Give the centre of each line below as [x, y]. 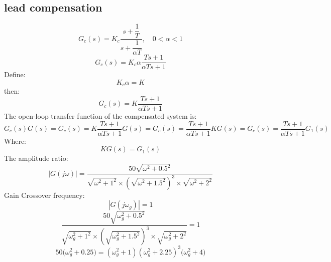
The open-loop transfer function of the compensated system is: [100, 115]
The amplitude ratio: [36, 158]
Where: [15, 141]
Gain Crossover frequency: [44, 195]
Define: [15, 74]
